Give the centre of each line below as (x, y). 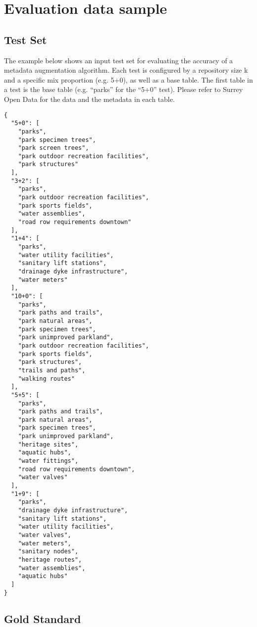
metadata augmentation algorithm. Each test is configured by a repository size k (126, 70)
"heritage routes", (50, 560)
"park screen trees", (53, 148)
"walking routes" (46, 379)
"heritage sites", (48, 444)
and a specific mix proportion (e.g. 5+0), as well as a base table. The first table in (128, 79)
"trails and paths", (52, 370)
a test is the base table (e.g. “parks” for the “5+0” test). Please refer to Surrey (124, 89)
